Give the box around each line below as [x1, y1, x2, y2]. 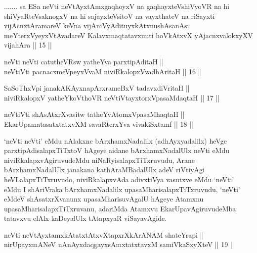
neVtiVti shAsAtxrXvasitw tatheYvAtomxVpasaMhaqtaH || [4, 109, 185, 119]
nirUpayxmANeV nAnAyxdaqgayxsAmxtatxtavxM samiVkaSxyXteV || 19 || [4, 239, 234, 250]
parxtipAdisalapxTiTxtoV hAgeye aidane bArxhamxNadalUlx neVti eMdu [4, 145, 230, 155]
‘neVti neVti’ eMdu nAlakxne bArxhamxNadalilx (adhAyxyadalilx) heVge [4, 135, 227, 146]
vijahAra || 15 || [4, 40, 52, 50]
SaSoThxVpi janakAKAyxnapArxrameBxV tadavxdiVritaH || [4, 83, 190, 93]
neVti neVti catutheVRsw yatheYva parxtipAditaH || [4, 56, 164, 66]
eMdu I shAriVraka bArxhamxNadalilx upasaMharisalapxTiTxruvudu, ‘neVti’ [4, 184, 240, 194]
